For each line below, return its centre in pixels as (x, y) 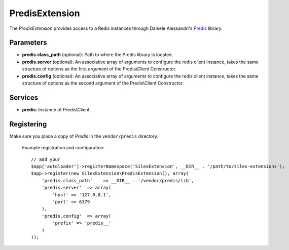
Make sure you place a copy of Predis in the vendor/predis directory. (84, 136)
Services (24, 97)
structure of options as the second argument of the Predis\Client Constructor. (103, 83)
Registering (28, 124)
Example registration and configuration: (63, 148)
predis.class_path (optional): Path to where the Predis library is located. (98, 55)
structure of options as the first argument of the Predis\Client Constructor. (99, 69)
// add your (46, 159)
